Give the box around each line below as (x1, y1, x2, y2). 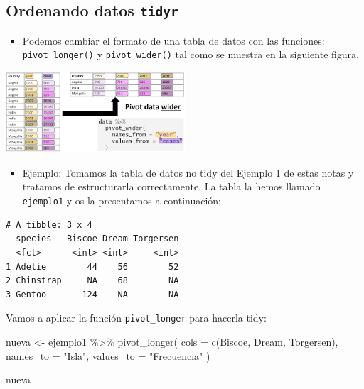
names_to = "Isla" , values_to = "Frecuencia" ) (6, 348, 210, 363)
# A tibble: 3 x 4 (6, 219, 92, 230)
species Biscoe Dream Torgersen (16, 234, 179, 244)
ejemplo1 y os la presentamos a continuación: (22, 193, 221, 208)
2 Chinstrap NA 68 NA (6, 275, 179, 286)
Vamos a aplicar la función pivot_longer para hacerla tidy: (6, 310, 267, 325)
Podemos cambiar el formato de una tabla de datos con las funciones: (22, 33, 325, 48)
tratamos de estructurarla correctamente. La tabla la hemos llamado (22, 179, 321, 194)
